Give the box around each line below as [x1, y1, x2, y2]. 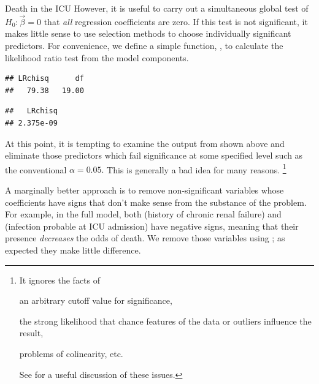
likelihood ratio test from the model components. [5, 51, 189, 64]
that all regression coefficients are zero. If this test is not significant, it [44, 15, 308, 28]
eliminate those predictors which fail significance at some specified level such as [5, 149, 303, 162]
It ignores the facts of [19, 273, 101, 286]
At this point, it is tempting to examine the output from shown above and [5, 137, 285, 149]
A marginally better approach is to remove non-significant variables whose [5, 184, 284, 196]
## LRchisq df [5, 74, 84, 83]
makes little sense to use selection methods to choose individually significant [5, 27, 291, 40]
